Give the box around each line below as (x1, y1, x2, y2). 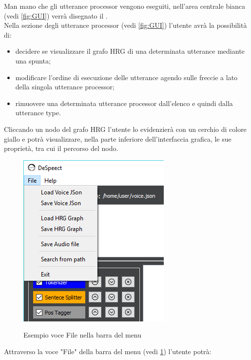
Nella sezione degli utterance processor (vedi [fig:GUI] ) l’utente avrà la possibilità (4, 20, 247, 30)
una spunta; (15, 55, 51, 65)
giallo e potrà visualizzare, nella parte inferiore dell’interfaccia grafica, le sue (4, 133, 232, 144)
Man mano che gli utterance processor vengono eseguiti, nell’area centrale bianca (4, 1, 246, 11)
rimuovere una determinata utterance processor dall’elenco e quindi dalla (15, 98, 233, 108)
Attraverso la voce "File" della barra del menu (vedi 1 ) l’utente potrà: (4, 346, 212, 356)
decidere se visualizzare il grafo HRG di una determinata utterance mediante (15, 46, 245, 56)
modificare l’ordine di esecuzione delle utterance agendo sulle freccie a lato (15, 72, 238, 82)
